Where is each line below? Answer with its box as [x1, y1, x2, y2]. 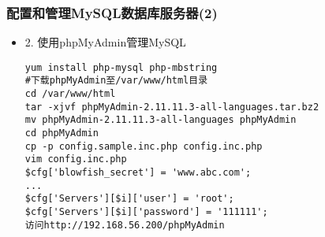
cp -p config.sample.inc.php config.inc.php [24, 140, 263, 152]
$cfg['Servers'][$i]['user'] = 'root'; [24, 193, 234, 205]
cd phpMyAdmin [24, 128, 99, 139]
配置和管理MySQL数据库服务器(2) [6, 2, 218, 22]
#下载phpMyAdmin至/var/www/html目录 [24, 75, 208, 87]
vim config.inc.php [24, 154, 127, 165]
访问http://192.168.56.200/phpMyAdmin [24, 219, 225, 231]
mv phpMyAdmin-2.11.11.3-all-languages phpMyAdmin [24, 114, 297, 126]
